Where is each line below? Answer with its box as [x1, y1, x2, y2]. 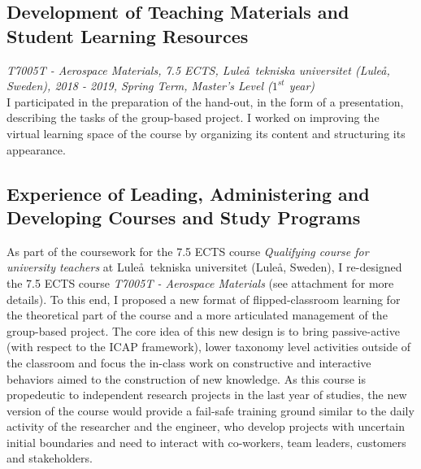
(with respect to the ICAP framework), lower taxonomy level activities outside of [7, 338, 411, 355]
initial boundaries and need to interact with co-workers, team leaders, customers [7, 433, 406, 450]
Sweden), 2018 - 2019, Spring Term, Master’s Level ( [7, 77, 272, 94]
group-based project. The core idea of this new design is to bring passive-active [7, 322, 400, 339]
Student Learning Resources [7, 23, 249, 48]
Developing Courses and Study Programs [7, 204, 361, 229]
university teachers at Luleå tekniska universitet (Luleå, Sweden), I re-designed [7, 258, 402, 276]
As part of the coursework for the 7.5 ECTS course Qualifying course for [7, 242, 369, 259]
